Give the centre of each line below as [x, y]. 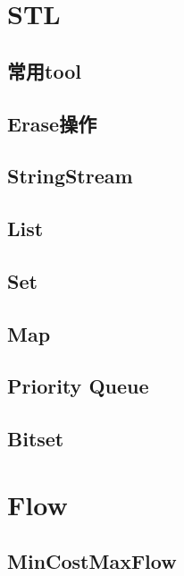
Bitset [36, 439]
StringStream [70, 176]
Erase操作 [52, 123]
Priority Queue [78, 386]
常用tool [44, 70]
